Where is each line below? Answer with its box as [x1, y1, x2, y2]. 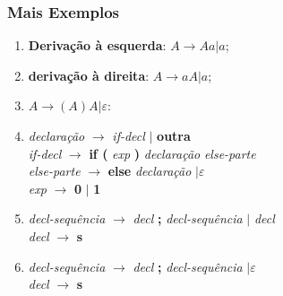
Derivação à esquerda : [28, 36, 167, 55]
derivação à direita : [28, 65, 150, 84]
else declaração [107, 161, 192, 180]
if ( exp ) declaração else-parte [89, 144, 256, 162]
